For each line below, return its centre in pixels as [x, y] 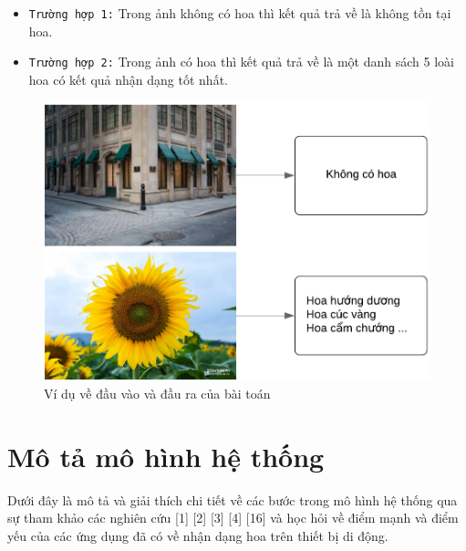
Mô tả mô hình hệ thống [166, 456]
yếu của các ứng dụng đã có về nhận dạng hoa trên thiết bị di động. [198, 535]
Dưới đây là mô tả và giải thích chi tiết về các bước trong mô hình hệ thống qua [233, 499]
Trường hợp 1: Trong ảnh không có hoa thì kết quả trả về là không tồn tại [240, 13]
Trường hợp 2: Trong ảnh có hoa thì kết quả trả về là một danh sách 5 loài [241, 62]
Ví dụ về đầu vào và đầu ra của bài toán [157, 393]
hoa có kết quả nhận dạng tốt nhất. [128, 79]
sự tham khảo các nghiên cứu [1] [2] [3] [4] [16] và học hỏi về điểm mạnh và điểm [233, 518]
